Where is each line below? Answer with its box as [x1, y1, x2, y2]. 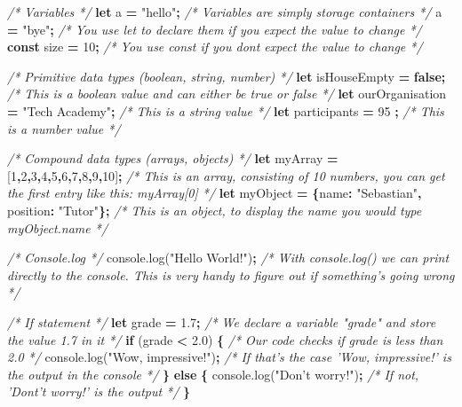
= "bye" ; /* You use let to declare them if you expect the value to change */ [7, 20, 422, 38]
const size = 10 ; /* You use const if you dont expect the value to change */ [7, 37, 423, 56]
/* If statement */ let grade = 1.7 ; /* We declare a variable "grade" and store [7, 312, 436, 331]
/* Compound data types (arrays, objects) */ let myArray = [7, 149, 339, 168]
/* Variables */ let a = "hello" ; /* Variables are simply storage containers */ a [7, 3, 442, 20]
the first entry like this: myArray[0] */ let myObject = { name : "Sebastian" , [7, 184, 422, 202]
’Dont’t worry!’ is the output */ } [7, 382, 191, 401]
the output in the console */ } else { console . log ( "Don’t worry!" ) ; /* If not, [7, 364, 419, 383]
